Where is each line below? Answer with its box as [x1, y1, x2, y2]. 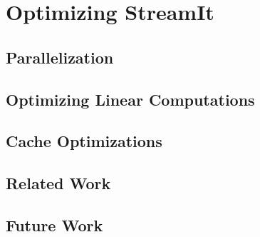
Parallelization [6, 46, 114, 68]
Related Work [6, 172, 111, 194]
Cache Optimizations [6, 130, 162, 152]
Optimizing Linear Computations [6, 88, 255, 110]
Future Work [6, 213, 103, 236]
